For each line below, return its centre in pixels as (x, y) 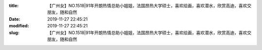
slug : (14, 32)
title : (14, 6)
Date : (15, 19)
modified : (19, 26)
